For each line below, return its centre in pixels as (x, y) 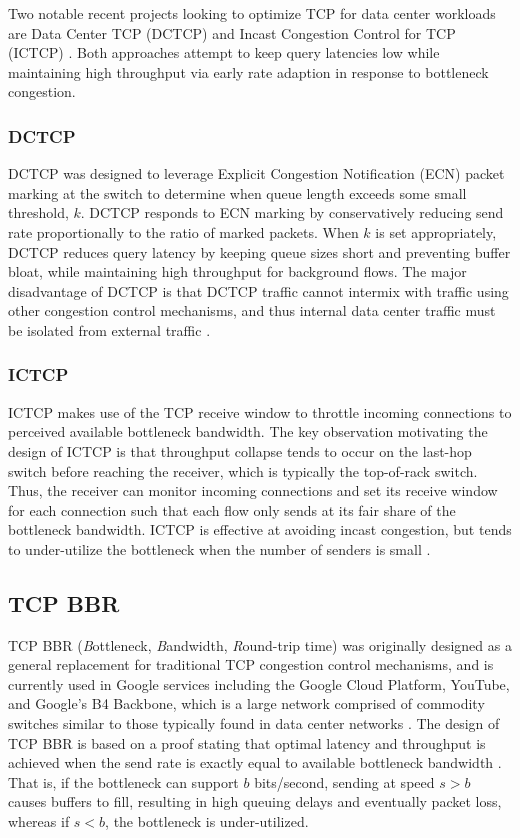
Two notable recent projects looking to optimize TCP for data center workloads (252, 13)
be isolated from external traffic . (109, 329)
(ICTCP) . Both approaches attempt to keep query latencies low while (224, 52)
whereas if (39, 821)
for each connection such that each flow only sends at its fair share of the (232, 509)
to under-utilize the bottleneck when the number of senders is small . (219, 548)
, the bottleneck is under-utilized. (207, 821)
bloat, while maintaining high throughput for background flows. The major (237, 271)
